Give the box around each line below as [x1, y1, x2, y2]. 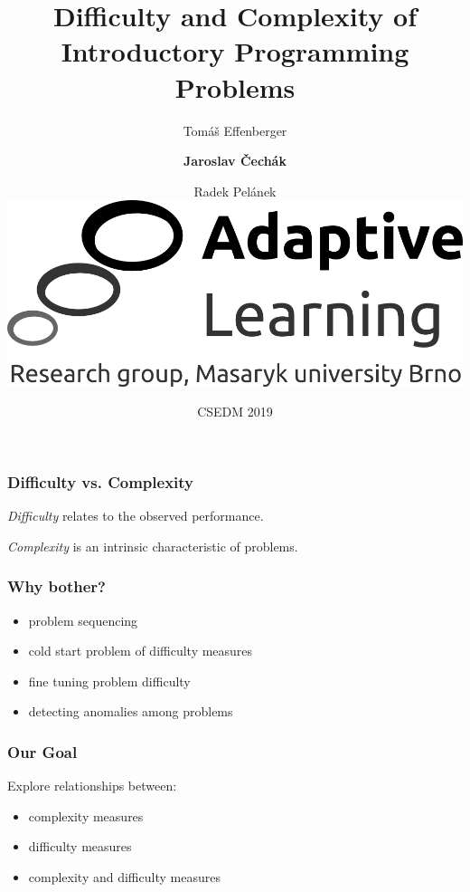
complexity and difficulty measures [28, 867, 221, 886]
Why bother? [7, 575, 106, 598]
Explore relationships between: [7, 776, 177, 795]
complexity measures [28, 806, 144, 825]
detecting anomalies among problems [28, 702, 233, 721]
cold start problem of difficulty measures [28, 641, 253, 660]
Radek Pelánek [193, 181, 277, 200]
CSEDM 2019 [197, 402, 273, 421]
